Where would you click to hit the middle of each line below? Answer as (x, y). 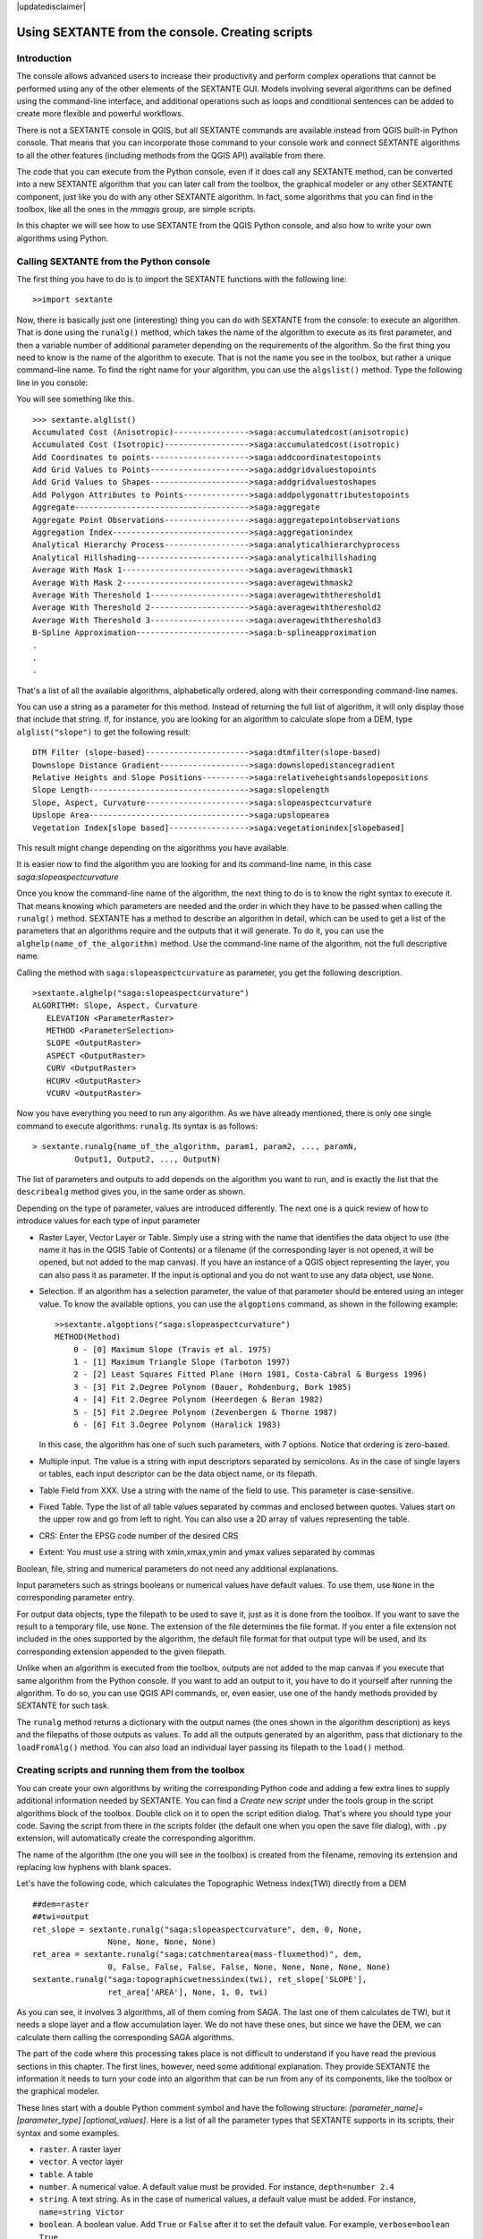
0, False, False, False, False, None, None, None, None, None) (249, 1967)
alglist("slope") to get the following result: (104, 732)
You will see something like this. (75, 399)
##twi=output (61, 1917)
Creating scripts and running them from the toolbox (131, 1771)
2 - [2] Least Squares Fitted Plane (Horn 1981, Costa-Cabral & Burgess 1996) (250, 1374)
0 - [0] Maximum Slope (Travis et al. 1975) (172, 1349)
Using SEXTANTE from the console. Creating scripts (165, 32)
